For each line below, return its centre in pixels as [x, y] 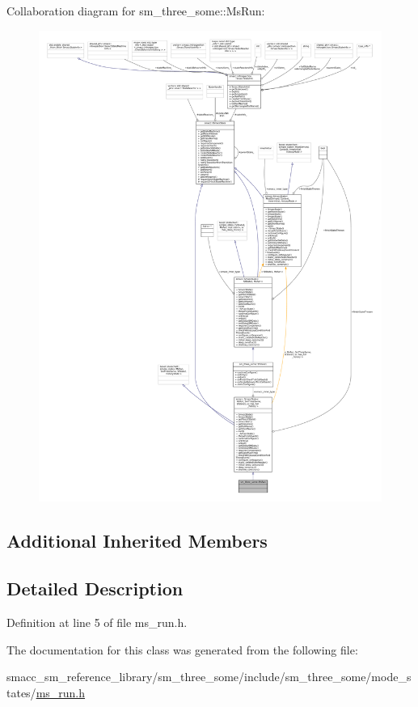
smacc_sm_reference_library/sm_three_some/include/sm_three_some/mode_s [209, 677]
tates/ [21, 692]
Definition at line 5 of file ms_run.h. [97, 622]
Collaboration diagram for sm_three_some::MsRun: [136, 11]
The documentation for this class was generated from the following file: [182, 649]
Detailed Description [95, 588]
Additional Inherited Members [137, 541]
